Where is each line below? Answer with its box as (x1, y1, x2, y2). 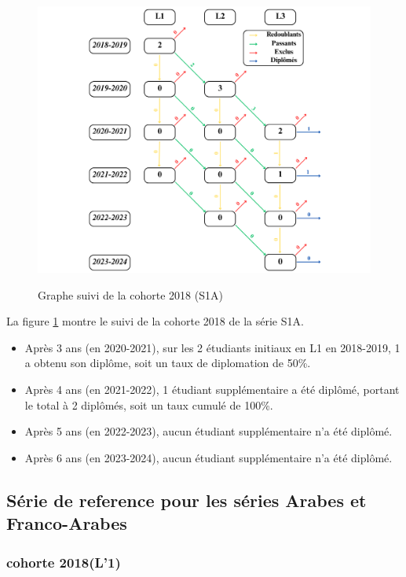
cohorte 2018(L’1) (6, 552, 121, 571)
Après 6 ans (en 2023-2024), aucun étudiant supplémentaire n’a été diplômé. (24, 449, 393, 465)
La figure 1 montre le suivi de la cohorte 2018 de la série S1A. (6, 313, 304, 329)
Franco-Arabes (6, 511, 127, 535)
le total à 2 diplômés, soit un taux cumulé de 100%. (24, 396, 273, 413)
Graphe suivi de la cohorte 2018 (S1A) (38, 286, 223, 303)
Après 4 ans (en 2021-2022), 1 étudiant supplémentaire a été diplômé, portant (24, 381, 400, 398)
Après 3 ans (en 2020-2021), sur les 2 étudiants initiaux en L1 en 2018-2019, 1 (24, 339, 401, 355)
